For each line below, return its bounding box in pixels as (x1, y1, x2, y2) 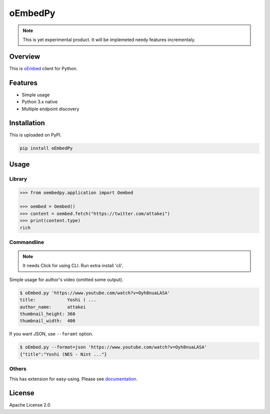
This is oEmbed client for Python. (9, 65, 77, 71)
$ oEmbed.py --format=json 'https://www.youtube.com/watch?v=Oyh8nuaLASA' (19, 344, 207, 350)
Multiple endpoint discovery (21, 106, 79, 112)
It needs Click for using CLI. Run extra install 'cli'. (22, 263, 123, 269)
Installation (9, 119, 45, 127)
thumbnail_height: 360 (19, 311, 75, 317)
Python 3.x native (21, 99, 58, 105)
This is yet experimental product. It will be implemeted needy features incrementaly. (22, 37, 196, 43)
